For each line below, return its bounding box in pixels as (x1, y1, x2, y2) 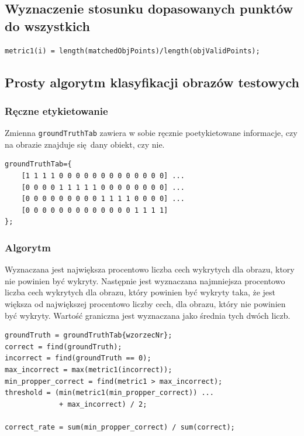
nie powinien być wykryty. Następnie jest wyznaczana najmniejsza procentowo (5, 274, 285, 287)
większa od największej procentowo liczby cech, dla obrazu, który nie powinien (5, 298, 286, 309)
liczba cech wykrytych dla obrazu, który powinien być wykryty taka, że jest (5, 286, 276, 298)
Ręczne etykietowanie (5, 103, 108, 118)
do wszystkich (5, 16, 90, 35)
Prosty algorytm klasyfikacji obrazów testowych (5, 73, 299, 91)
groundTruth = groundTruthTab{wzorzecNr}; (5, 331, 172, 340)
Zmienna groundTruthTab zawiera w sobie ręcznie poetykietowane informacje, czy (5, 127, 298, 139)
